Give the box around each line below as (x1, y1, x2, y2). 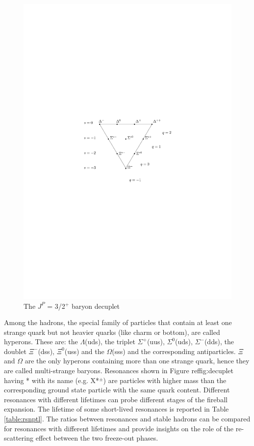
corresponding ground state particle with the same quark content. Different (4, 385, 230, 395)
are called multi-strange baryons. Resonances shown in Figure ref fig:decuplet (4, 365, 234, 376)
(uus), (147, 336, 165, 347)
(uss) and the (64, 346, 104, 356)
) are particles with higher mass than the (103, 375, 227, 385)
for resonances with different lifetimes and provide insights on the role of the (4, 423, 234, 433)
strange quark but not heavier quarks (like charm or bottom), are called (4, 327, 220, 337)
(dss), (38, 346, 54, 356)
